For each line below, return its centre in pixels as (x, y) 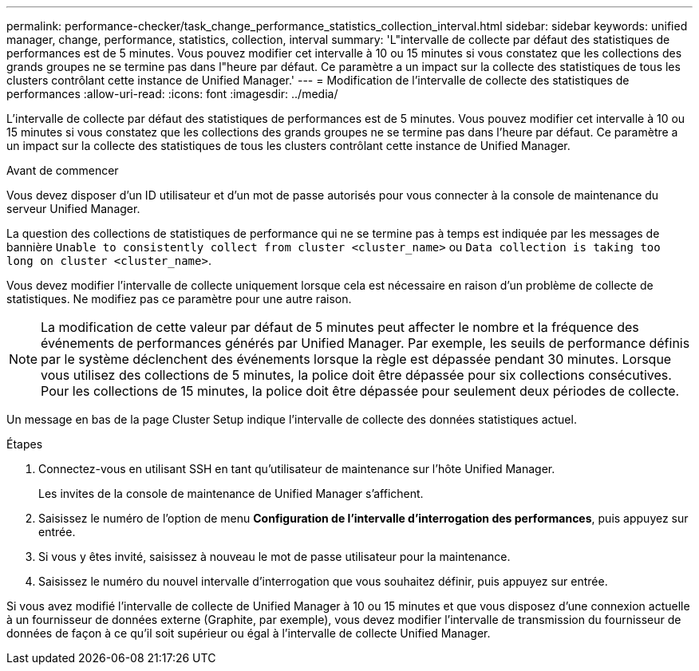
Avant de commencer (63, 170)
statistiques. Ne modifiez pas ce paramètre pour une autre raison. (179, 299)
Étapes (25, 444)
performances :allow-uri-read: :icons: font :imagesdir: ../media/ (172, 94)
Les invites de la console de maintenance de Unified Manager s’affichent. (231, 493)
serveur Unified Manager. (73, 209)
